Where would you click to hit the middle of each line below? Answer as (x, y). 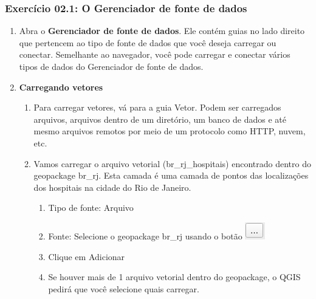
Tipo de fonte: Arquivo (91, 208)
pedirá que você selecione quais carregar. (124, 288)
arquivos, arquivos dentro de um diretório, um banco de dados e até (160, 119)
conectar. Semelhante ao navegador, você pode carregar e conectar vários (155, 54)
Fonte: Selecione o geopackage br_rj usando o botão (145, 235)
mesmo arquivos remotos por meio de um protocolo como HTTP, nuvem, (170, 131)
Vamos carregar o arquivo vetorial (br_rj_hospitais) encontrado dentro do (172, 163)
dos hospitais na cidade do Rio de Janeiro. (112, 187)
